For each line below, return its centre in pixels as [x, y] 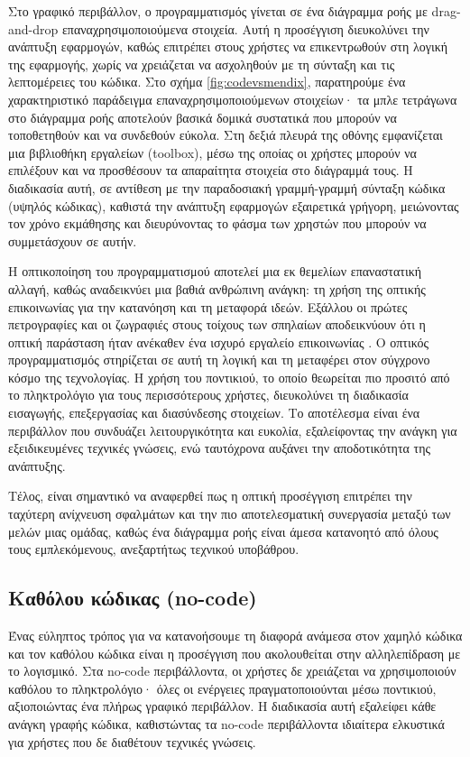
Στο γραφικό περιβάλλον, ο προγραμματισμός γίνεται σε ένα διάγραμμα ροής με [218, 11]
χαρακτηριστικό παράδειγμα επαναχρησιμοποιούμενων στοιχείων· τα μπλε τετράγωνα [233, 99]
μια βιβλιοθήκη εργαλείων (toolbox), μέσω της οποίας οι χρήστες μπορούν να [212, 152]
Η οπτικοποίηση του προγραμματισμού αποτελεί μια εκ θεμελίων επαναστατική [215, 271]
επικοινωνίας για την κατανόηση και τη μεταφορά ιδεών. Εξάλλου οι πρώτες [208, 306]
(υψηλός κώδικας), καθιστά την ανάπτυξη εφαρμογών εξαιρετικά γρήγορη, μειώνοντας [234, 205]
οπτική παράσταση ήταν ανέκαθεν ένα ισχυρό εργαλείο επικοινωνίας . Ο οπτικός [219, 342]
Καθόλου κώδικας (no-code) [133, 598]
